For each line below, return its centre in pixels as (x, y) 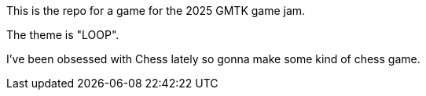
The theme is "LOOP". (63, 35)
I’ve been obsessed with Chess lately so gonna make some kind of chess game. (213, 59)
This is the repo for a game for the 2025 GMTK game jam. (156, 11)
